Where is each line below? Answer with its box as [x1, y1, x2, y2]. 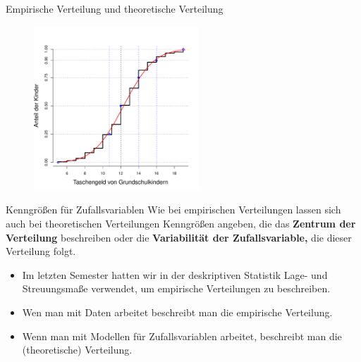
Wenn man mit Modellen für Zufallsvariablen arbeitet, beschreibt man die [22, 328, 342, 343]
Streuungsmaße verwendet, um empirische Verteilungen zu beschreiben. [22, 281, 331, 296]
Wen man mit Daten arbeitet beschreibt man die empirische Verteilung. [22, 304, 333, 319]
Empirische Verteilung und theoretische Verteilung [6, 1, 224, 15]
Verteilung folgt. [6, 244, 76, 258]
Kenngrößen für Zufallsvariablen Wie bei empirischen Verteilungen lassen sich [6, 202, 341, 217]
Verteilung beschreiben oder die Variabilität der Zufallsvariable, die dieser [6, 230, 352, 244]
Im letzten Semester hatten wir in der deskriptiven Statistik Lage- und [22, 267, 328, 282]
